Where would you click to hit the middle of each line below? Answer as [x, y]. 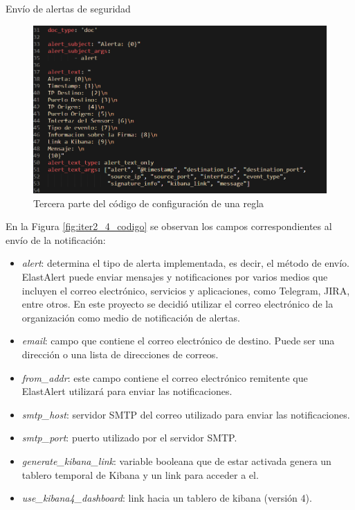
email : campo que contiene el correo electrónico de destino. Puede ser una [178, 341]
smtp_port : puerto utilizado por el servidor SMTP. [129, 438]
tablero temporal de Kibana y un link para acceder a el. [140, 474]
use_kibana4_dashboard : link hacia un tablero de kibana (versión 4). [167, 498]
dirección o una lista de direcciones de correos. [120, 354]
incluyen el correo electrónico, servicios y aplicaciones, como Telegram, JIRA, [186, 290]
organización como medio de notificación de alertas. [131, 317]
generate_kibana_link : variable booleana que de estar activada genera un [176, 460]
